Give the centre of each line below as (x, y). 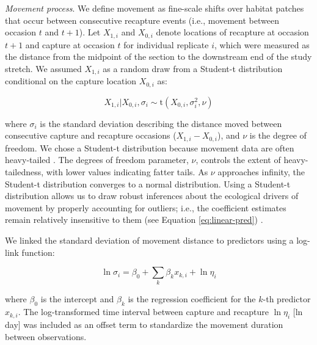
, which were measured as (262, 44)
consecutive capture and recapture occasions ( (91, 135)
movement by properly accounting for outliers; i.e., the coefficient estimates (146, 207)
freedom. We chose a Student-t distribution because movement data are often (150, 147)
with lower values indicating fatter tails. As (127, 171)
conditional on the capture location (71, 81)
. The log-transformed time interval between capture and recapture (143, 312)
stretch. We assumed (43, 68)
